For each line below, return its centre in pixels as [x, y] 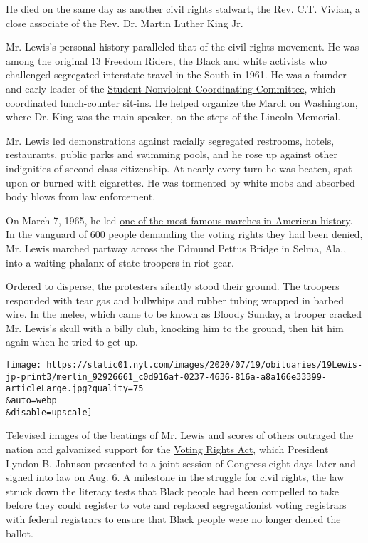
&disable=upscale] [49, 412]
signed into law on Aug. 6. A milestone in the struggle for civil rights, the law [175, 477]
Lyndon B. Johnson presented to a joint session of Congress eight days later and [181, 463]
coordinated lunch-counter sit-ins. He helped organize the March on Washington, [182, 102]
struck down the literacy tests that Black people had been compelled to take [172, 491]
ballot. [20, 533]
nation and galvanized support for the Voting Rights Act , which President [167, 449]
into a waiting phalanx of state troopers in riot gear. [120, 262]
